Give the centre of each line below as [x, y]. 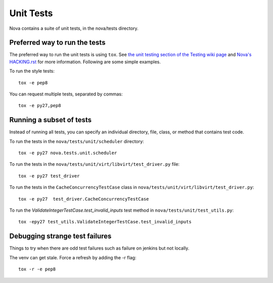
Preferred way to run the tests [57, 43]
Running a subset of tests [51, 120]
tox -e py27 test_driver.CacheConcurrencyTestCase [84, 199]
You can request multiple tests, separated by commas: [66, 94]
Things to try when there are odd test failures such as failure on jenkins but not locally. [99, 248]
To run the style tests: [32, 71]
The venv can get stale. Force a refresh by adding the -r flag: [73, 257]
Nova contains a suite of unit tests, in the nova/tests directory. [74, 28]
